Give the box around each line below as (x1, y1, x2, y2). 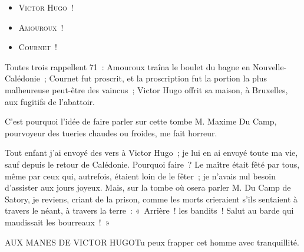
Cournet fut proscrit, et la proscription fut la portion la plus (49, 72, 267, 84)
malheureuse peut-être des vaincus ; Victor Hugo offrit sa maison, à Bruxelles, (5, 83, 288, 96)
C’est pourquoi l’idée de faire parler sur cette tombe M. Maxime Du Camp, (5, 115, 277, 127)
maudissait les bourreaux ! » (5, 215, 110, 228)
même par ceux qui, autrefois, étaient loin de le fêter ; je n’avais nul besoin (5, 169, 276, 182)
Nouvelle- (253, 60, 287, 73)
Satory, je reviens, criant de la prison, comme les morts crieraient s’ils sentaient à (5, 192, 298, 205)
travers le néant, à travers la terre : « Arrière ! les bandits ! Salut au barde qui (5, 204, 294, 217)
